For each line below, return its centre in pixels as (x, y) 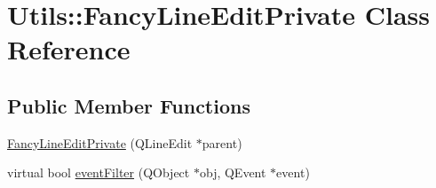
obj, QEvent (233, 172)
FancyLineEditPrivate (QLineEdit (100, 142)
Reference (69, 49)
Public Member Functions (129, 105)
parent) (222, 142)
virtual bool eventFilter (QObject (99, 172)
